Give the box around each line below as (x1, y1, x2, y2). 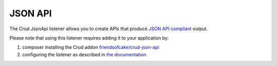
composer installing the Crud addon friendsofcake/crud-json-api (22, 44, 160, 51)
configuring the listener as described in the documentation (22, 51, 147, 57)
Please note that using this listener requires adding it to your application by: (9, 35, 169, 41)
